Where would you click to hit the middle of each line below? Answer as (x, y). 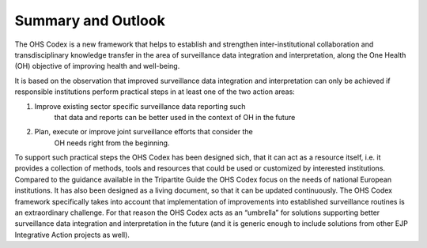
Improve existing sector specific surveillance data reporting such (140, 106)
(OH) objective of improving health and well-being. (97, 66)
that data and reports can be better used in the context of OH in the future (175, 117)
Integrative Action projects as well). (72, 235)
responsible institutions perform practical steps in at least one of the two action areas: (155, 92)
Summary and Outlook (90, 21)
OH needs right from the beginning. (112, 143)
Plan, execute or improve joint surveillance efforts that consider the (144, 132)
